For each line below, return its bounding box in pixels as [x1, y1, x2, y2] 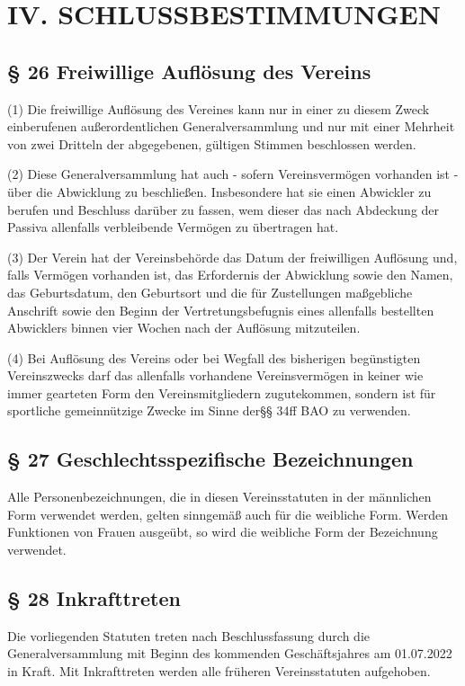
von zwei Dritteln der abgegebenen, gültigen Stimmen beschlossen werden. [7, 134, 416, 153]
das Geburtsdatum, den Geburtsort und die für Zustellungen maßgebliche [7, 282, 413, 301]
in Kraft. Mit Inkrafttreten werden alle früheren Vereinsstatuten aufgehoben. [7, 662, 431, 681]
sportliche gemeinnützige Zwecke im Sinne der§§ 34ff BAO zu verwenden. [7, 401, 411, 420]
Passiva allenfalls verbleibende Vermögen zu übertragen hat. [7, 218, 339, 236]
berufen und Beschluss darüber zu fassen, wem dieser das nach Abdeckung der [7, 200, 440, 218]
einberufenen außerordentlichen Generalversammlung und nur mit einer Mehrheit [7, 117, 455, 136]
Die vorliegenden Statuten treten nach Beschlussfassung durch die [7, 626, 371, 645]
